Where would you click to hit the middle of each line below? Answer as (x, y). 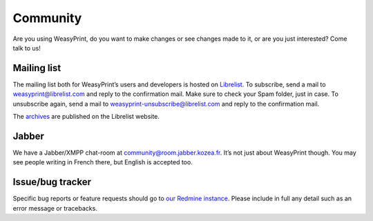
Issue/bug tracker (52, 182)
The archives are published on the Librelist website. (86, 117)
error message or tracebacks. (55, 208)
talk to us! (27, 48)
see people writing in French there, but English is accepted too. (103, 162)
